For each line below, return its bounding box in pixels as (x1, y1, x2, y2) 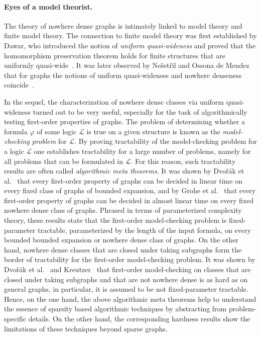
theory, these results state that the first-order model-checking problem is (4, 215, 227, 225)
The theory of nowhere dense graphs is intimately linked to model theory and (4, 20, 242, 31)
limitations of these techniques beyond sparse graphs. (4, 323, 168, 333)
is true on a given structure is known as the (86, 126, 220, 136)
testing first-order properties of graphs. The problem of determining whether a (4, 116, 245, 127)
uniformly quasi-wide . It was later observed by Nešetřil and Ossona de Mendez (4, 60, 249, 70)
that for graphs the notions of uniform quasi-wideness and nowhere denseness (4, 69, 242, 80)
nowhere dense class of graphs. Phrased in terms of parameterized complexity (4, 205, 242, 215)
